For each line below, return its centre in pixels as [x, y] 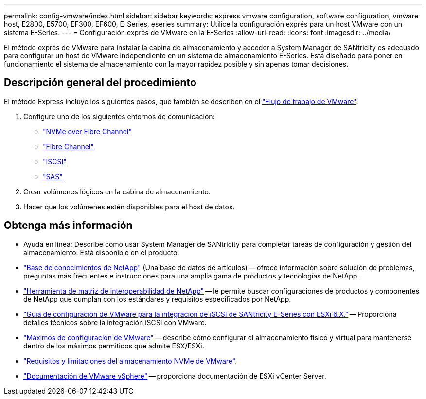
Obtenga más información [68, 226]
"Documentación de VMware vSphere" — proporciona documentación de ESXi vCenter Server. [175, 376]
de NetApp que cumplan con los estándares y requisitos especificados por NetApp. [157, 299]
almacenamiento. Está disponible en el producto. [101, 252]
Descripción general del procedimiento [100, 83]
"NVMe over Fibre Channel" [87, 131]
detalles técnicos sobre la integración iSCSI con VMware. [115, 322]
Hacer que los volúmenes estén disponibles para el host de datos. [129, 207]
